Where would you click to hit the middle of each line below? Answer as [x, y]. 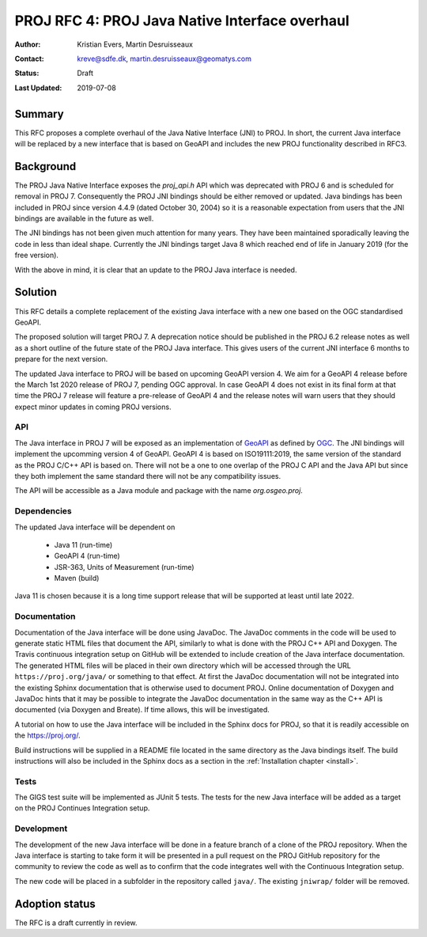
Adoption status [55, 903]
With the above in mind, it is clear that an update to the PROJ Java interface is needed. [156, 270]
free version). [37, 255]
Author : [28, 44]
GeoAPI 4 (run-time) [87, 556]
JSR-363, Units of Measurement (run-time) [124, 567]
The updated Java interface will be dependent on [95, 527]
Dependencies [43, 511]
